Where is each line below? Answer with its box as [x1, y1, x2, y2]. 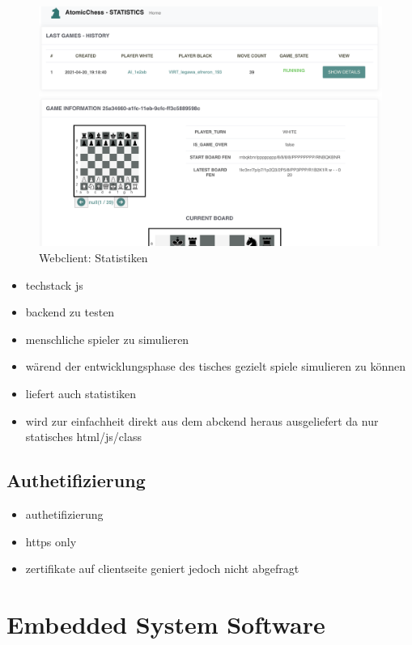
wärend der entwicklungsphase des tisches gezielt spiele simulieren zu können [25, 358, 406, 375]
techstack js [25, 276, 83, 293]
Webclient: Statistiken [39, 249, 148, 266]
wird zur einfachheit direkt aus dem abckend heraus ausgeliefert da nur [25, 412, 379, 429]
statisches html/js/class [25, 428, 142, 445]
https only [25, 533, 77, 550]
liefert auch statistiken [25, 385, 137, 402]
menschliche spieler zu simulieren [25, 330, 189, 347]
